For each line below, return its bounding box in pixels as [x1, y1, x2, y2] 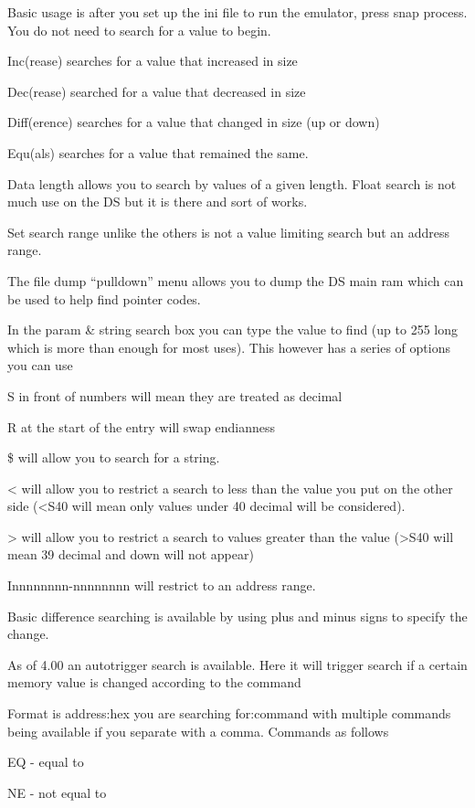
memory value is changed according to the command [7, 673, 301, 692]
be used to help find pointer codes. [7, 289, 201, 308]
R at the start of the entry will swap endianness [7, 417, 276, 436]
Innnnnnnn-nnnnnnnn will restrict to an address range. [7, 576, 316, 595]
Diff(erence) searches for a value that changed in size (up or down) [7, 112, 380, 132]
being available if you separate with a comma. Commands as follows [7, 721, 389, 740]
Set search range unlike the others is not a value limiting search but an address [7, 222, 450, 241]
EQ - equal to [7, 752, 84, 771]
